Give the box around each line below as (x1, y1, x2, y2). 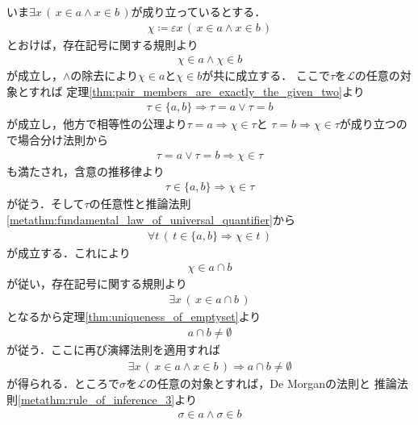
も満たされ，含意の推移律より (6, 162, 165, 179)
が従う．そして (6, 195, 85, 212)
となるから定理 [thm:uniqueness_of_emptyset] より (6, 307, 261, 324)
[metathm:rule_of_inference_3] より (18, 390, 197, 407)
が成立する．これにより (6, 244, 131, 260)
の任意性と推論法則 (89, 195, 191, 212)
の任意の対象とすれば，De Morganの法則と (145, 375, 371, 392)
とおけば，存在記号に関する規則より (6, 35, 199, 52)
